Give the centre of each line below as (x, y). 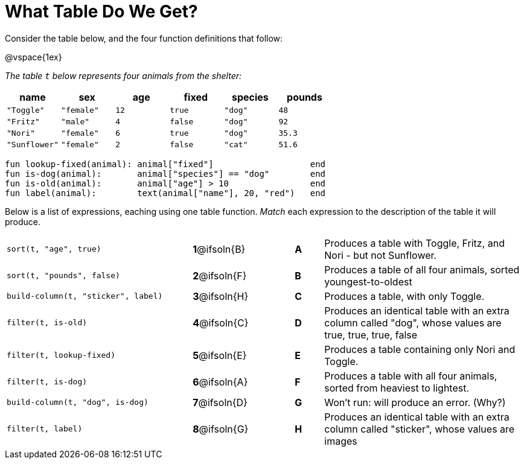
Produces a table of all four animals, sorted (422, 269)
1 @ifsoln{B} (219, 249)
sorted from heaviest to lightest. (397, 388)
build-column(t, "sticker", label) (85, 296)
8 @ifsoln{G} (221, 429)
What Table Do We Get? (101, 11)
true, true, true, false (371, 335)
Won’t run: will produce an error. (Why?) (415, 402)
